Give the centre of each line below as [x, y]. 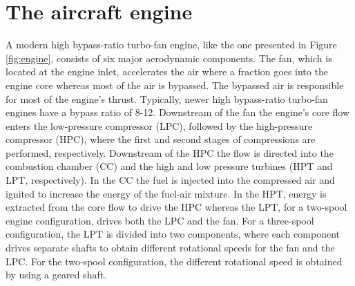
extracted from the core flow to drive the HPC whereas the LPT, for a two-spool [176, 207]
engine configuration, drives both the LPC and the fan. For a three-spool [160, 220]
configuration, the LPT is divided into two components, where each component [173, 234]
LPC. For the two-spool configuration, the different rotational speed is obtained [174, 261]
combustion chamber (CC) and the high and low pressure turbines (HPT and [169, 166]
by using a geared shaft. [56, 275]
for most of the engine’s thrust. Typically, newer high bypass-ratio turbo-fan [167, 98]
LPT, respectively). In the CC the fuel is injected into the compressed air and [170, 180]
